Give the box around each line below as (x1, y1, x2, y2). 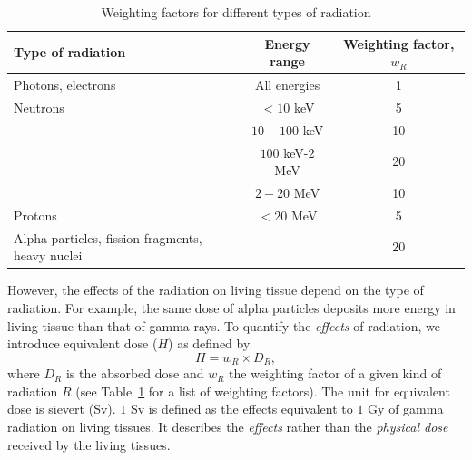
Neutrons (14, 97, 64, 116)
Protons (14, 205, 57, 224)
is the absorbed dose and (65, 364, 204, 383)
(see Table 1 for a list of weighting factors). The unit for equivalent (75, 381, 450, 400)
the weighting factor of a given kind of (229, 364, 442, 383)
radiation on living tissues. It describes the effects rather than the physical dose (7, 416, 448, 436)
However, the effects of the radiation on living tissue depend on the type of (7, 280, 424, 299)
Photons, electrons (14, 75, 116, 94)
